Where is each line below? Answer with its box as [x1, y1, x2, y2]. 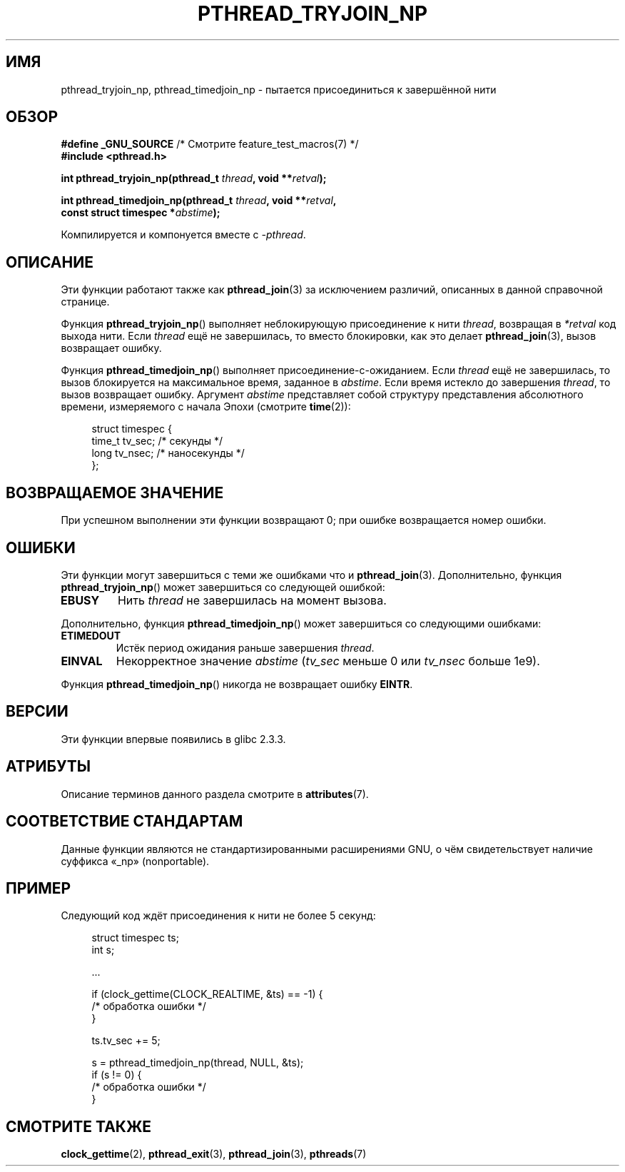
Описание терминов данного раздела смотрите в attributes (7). [61, 787, 369, 800]
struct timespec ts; [91, 931, 179, 944]
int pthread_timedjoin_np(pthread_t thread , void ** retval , [61, 194, 337, 207]
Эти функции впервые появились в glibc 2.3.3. [61, 732, 286, 745]
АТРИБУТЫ [6, 757, 91, 776]
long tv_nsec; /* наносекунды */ [91, 447, 245, 460]
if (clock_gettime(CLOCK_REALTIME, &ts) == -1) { [91, 988, 323, 1001]
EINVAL [61, 653, 103, 668]
